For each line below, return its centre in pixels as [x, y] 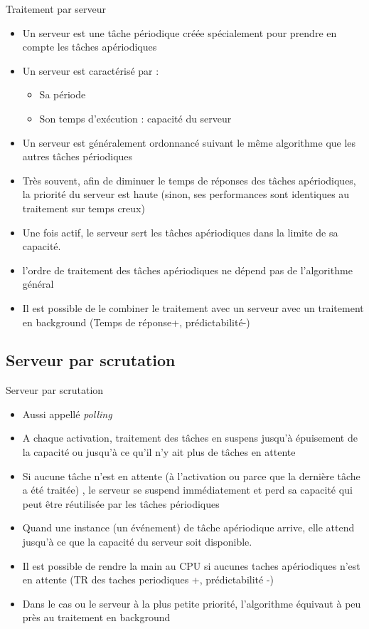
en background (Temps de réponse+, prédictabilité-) [136, 322]
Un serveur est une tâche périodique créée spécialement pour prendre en [180, 32]
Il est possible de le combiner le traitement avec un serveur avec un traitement [193, 307]
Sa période [63, 94]
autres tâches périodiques [77, 156]
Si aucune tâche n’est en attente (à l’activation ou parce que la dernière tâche [191, 475]
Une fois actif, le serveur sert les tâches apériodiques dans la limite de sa [180, 232]
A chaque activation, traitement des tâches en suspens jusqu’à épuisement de [190, 438]
